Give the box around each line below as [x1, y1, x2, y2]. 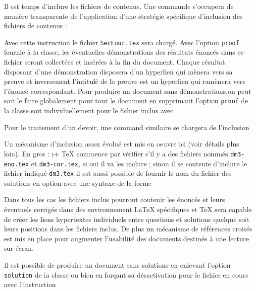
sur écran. [4, 243, 34, 253]
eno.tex [4, 160, 29, 168]
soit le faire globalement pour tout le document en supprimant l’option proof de [4, 95, 248, 106]
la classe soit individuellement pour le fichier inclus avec [4, 105, 174, 116]
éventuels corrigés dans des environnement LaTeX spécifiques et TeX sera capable [4, 204, 252, 214]
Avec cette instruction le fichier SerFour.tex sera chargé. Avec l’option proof [4, 37, 239, 47]
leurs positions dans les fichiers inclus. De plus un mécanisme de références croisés [4, 223, 253, 234]
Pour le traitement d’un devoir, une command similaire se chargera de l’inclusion [4, 122, 249, 132]
